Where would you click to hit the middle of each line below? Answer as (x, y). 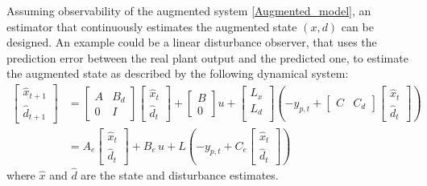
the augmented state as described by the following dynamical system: (178, 73)
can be (357, 26)
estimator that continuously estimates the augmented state (152, 26)
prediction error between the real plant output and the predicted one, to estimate (207, 57)
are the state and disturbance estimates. (180, 175)
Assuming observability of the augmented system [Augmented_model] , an (189, 10)
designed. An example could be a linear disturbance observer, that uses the (192, 42)
